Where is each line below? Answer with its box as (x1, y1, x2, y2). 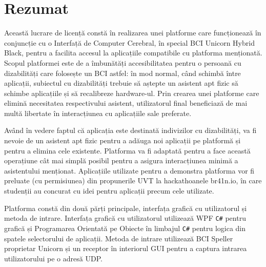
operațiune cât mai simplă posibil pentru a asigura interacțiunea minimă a (4, 155, 238, 166)
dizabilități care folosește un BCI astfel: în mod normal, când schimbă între (4, 67, 241, 78)
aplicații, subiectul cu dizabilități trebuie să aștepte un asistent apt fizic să (4, 78, 238, 88)
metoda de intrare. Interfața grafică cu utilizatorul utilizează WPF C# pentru (4, 213, 246, 223)
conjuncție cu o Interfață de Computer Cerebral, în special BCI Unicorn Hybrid (4, 37, 255, 48)
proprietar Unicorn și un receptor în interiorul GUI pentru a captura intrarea (4, 243, 247, 254)
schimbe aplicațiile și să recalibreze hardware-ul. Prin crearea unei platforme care (4, 87, 259, 98)
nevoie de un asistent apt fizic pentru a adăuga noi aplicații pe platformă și (4, 135, 241, 146)
